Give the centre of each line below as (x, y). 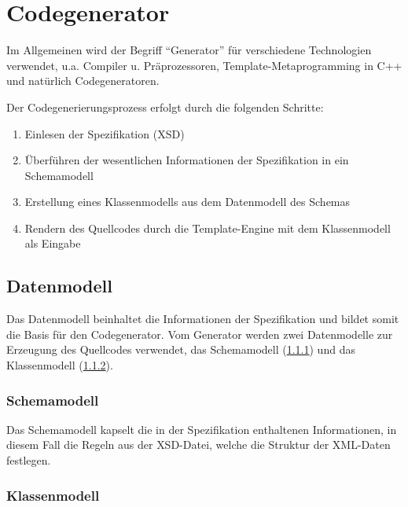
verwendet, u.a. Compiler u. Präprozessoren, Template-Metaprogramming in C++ (204, 65)
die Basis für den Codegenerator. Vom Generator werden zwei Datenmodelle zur (200, 334)
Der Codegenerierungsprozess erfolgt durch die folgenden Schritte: (165, 107)
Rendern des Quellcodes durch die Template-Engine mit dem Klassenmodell (208, 228)
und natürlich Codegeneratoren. (83, 81)
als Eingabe (53, 243)
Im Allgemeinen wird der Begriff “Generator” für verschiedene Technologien (189, 50)
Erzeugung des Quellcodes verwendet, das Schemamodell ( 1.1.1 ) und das (181, 349)
